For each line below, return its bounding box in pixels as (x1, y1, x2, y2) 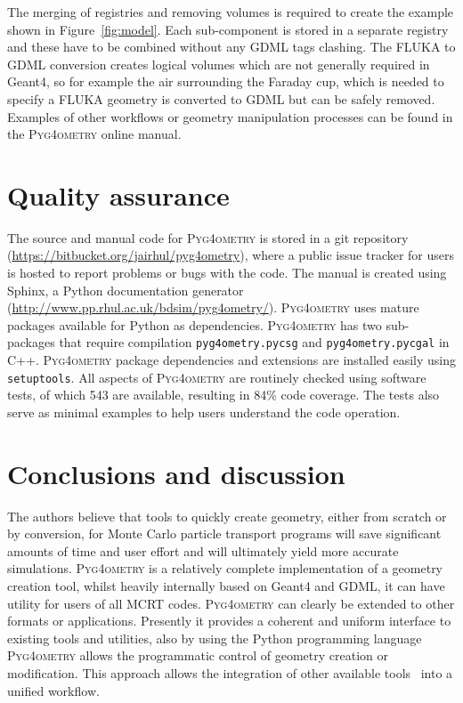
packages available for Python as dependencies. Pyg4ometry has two (7, 315, 382, 334)
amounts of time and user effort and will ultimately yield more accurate (7, 541, 399, 560)
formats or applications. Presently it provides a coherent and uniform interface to (7, 611, 451, 630)
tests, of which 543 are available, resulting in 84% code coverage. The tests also (7, 385, 440, 404)
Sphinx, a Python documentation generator (7, 280, 244, 299)
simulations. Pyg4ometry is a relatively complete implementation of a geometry (7, 559, 443, 578)
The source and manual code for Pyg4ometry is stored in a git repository (7, 228, 409, 246)
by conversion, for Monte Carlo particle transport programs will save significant (7, 524, 442, 543)
